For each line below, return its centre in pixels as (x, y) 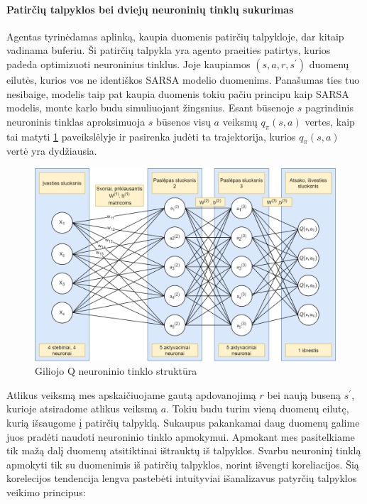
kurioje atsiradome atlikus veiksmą (82, 409)
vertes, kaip (330, 121)
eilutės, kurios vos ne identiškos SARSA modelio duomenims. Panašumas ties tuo (183, 79)
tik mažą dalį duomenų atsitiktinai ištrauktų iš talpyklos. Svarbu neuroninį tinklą (184, 450)
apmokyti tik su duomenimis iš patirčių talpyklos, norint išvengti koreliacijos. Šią (183, 464)
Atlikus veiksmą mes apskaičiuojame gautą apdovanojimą (131, 394)
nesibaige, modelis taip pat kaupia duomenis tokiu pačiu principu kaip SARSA (178, 93)
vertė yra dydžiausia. (52, 151)
